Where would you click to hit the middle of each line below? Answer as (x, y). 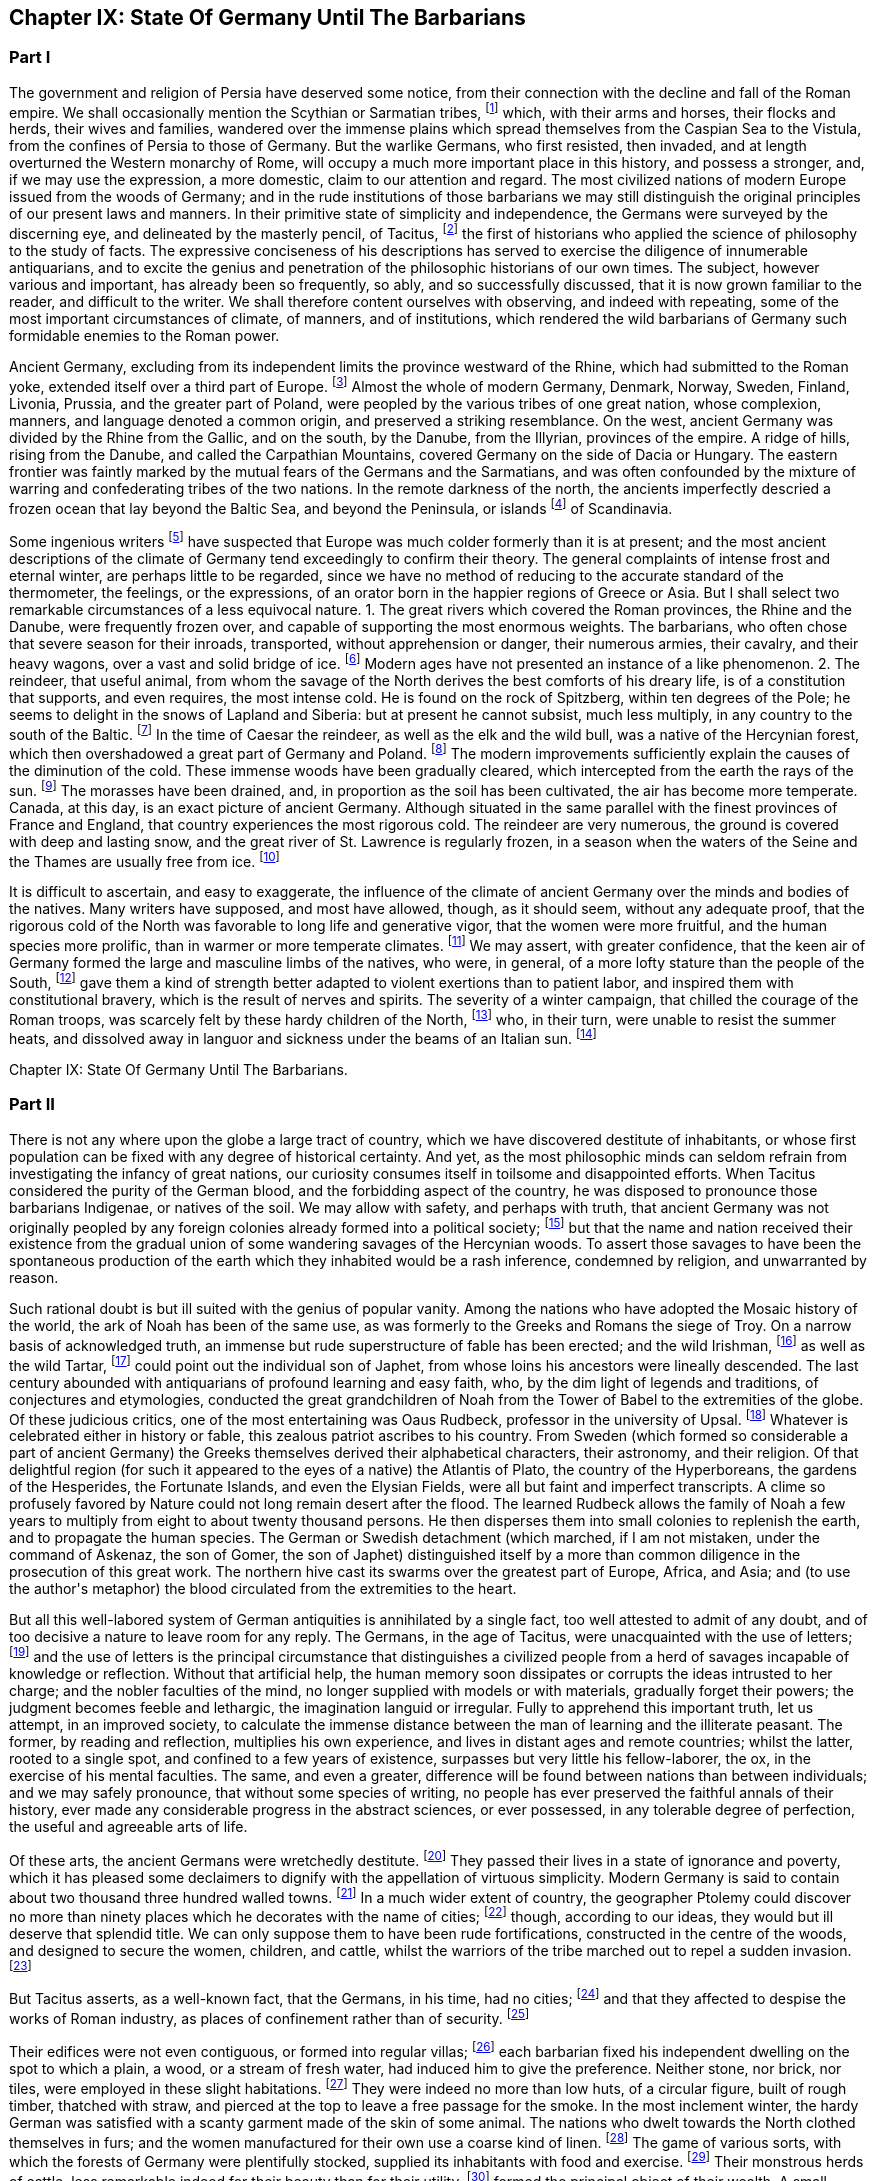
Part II (32, 1104)
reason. (34, 1278)
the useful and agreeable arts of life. (128, 1827)
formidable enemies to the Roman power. (144, 336)
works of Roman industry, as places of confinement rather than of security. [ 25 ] (269, 2016)
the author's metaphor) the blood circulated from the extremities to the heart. (263, 1589)
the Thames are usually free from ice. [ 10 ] (144, 859)
